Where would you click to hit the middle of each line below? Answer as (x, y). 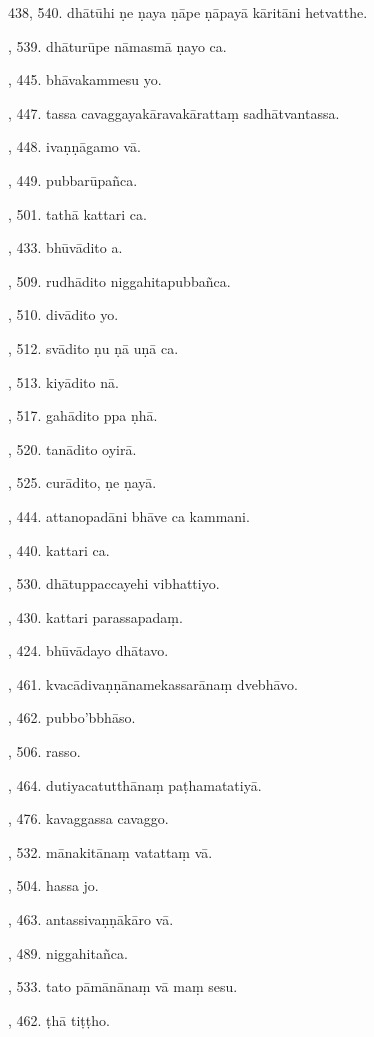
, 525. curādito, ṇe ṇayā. (82, 482)
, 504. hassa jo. (53, 885)
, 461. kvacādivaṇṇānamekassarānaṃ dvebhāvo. (153, 683)
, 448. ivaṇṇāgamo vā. (74, 146)
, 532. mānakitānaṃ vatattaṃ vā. (110, 851)
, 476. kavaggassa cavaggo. (88, 818)
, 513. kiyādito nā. (63, 381)
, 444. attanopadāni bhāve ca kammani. (129, 515)
